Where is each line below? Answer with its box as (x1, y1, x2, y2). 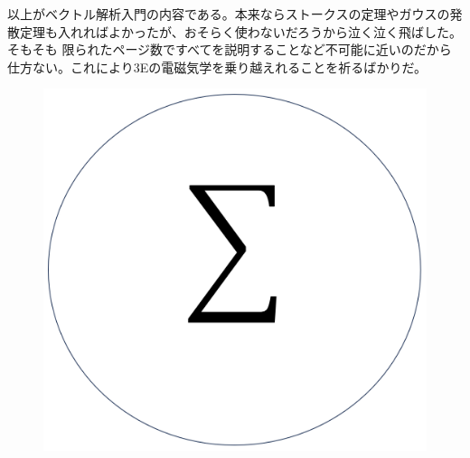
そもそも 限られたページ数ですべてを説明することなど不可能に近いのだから (7, 40, 452, 59)
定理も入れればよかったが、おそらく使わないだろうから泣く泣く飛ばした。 (19, 22, 462, 41)
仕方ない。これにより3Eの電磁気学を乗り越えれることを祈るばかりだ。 (7, 57, 428, 76)
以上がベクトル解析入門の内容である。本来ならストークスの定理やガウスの (7, 5, 450, 23)
